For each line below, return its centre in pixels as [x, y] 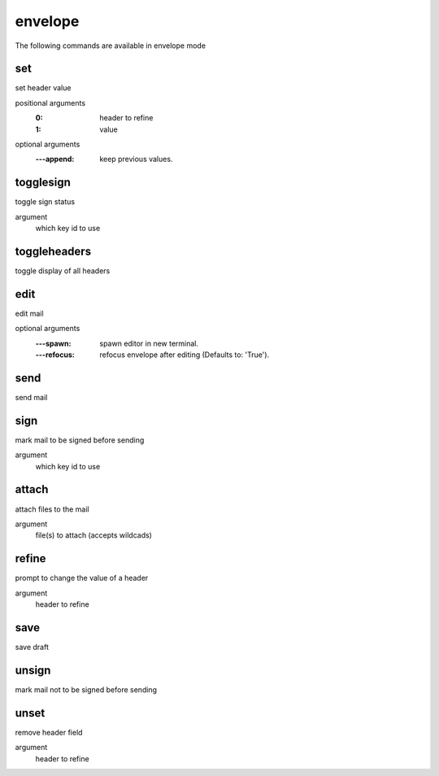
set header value [43, 88]
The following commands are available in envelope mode [111, 46]
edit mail [29, 313]
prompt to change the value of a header [82, 578]
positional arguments [50, 102]
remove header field [49, 732]
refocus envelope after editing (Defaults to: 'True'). [185, 355]
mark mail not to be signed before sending [86, 689]
